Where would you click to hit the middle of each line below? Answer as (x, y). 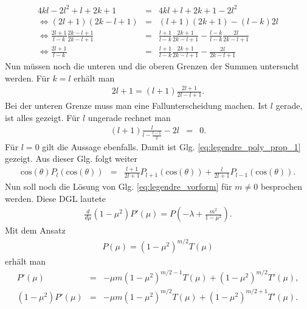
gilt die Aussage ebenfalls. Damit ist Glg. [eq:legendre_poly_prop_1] (171, 146)
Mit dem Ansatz (35, 230)
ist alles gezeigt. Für (43, 117)
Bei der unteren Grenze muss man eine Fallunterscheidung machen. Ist (136, 106)
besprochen (281, 186)
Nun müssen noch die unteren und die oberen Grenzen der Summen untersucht (152, 65)
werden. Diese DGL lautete (56, 198)
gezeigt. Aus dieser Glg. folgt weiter (71, 158)
